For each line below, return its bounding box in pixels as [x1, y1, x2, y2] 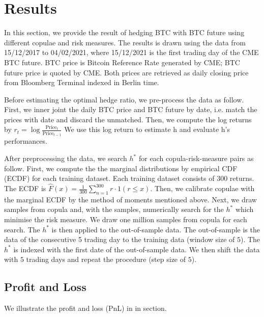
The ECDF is [4, 183, 46, 194]
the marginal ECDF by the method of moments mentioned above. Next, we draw [4, 194, 257, 204]
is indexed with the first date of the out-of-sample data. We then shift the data [13, 244, 260, 254]
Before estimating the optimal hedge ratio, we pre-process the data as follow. [4, 94, 244, 104]
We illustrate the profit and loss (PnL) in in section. [4, 303, 167, 313]
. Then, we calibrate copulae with [150, 183, 255, 194]
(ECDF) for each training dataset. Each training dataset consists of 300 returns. [4, 173, 254, 183]
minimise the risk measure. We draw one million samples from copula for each [4, 214, 247, 224]
